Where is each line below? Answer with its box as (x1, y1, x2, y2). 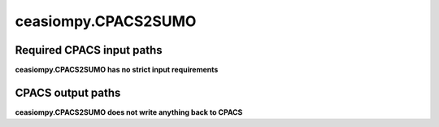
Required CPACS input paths (15, 43, 163, 57)
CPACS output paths (15, 85, 121, 99)
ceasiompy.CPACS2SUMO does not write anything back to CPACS (15, 107, 243, 117)
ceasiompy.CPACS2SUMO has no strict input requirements (15, 65, 219, 75)
